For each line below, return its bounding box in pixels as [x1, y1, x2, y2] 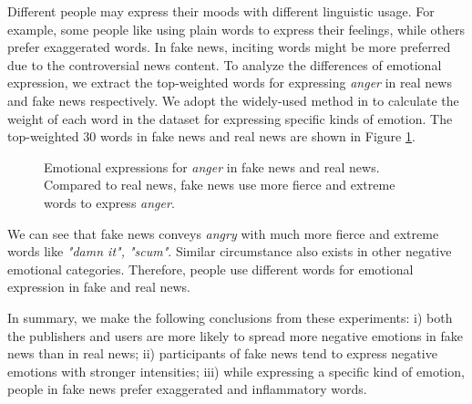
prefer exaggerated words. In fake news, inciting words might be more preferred [7, 37, 451, 57]
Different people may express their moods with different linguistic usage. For [7, 2, 435, 20]
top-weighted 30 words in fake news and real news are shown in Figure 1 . [7, 127, 416, 146]
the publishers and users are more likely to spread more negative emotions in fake [7, 326, 463, 345]
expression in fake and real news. [7, 277, 190, 296]
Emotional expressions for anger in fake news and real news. [44, 157, 380, 176]
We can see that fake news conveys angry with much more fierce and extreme [7, 223, 439, 243]
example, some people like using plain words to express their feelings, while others [7, 19, 465, 38]
